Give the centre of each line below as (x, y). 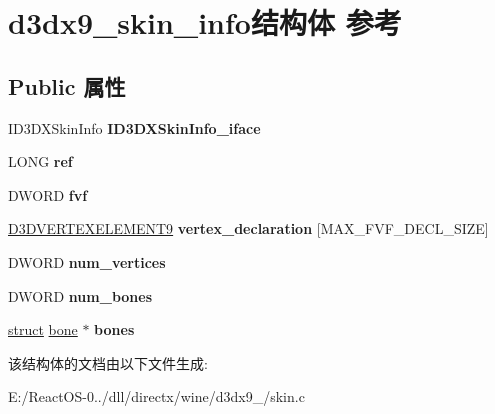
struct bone (43, 329)
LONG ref (40, 161)
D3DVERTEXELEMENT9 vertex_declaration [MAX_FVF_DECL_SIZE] (248, 228)
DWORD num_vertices (87, 261)
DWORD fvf (48, 194)
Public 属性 (67, 85)
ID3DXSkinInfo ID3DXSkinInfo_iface (134, 127)
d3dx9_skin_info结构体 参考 (205, 22)
